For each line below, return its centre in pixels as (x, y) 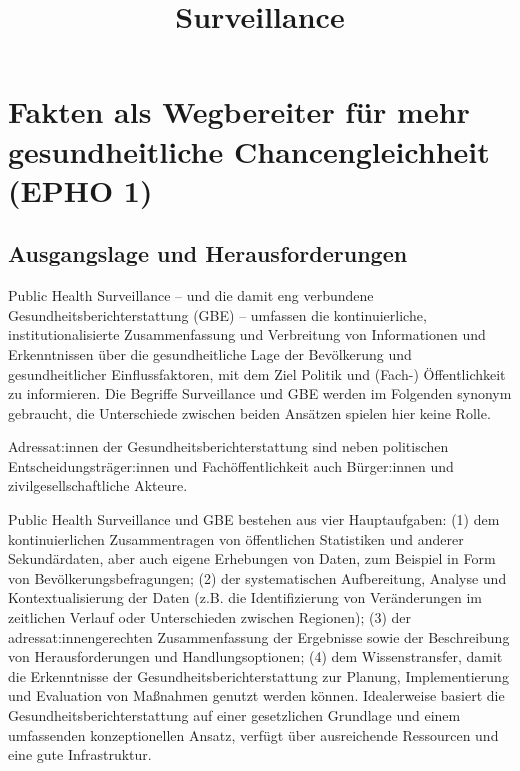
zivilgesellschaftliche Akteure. (98, 485)
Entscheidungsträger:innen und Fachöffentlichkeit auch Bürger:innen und (231, 465)
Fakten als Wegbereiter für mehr (239, 111)
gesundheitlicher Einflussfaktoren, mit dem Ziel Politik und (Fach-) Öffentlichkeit (257, 373)
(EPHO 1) (80, 189)
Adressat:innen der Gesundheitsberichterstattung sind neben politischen (228, 446)
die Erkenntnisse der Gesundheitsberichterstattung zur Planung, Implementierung (258, 675)
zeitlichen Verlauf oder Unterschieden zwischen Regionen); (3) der (209, 617)
